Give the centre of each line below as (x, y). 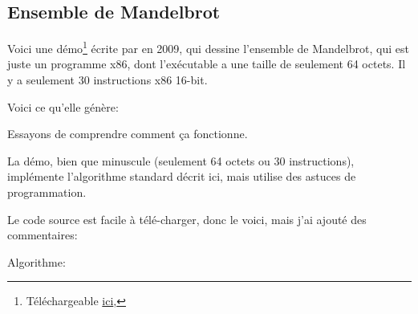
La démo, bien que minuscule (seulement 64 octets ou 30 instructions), (181, 160)
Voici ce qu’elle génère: (63, 106)
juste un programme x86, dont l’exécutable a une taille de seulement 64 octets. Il (207, 64)
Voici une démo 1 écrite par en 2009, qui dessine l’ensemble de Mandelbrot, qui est (208, 47)
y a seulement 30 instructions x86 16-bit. (108, 80)
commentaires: (43, 235)
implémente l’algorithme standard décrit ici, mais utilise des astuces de (182, 176)
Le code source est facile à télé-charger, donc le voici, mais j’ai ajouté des (187, 219)
